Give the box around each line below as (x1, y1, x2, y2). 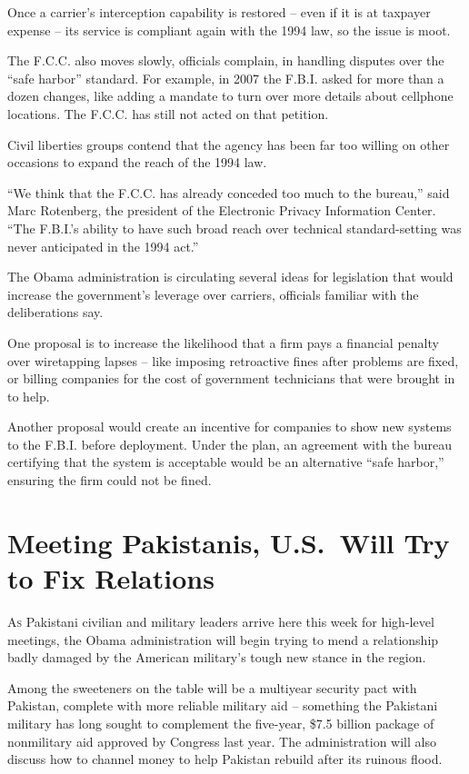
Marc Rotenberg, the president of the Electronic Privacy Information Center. (7, 201, 436, 220)
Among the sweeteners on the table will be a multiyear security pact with (7, 678, 417, 697)
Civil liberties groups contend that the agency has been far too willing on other (7, 134, 450, 154)
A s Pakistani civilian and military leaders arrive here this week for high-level (7, 611, 434, 630)
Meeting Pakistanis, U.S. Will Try (7, 523, 450, 561)
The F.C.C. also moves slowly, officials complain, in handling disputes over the (7, 51, 444, 70)
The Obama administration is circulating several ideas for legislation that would (7, 267, 454, 286)
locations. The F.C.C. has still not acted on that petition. (7, 104, 329, 123)
